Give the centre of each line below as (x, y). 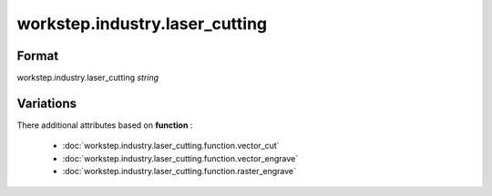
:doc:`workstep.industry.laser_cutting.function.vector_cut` (171, 146)
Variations (47, 103)
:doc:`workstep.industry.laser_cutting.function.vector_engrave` (180, 158)
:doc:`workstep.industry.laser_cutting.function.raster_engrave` (179, 171)
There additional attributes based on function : (105, 125)
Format (38, 56)
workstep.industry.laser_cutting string (88, 78)
